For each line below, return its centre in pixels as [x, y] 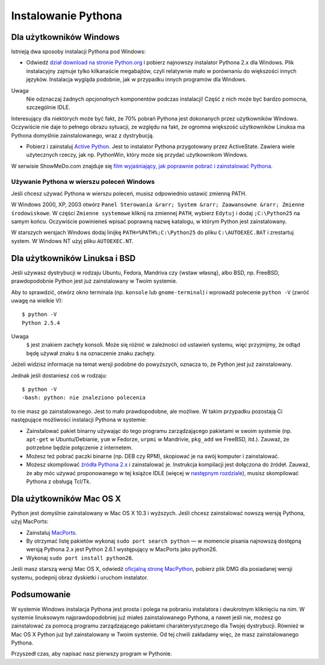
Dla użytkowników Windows [65, 37]
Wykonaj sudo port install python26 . [80, 558]
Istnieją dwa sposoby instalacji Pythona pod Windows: [79, 52]
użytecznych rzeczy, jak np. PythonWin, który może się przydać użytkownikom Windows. [137, 155]
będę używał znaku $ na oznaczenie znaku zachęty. [91, 353]
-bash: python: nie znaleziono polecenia [84, 398]
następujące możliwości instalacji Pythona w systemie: [79, 420]
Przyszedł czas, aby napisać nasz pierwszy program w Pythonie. [92, 654]
